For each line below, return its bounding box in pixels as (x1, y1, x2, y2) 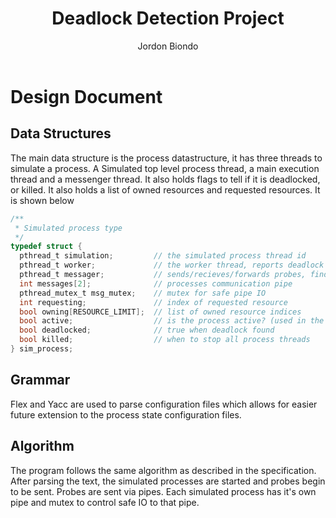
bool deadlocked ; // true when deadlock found (19, 325, 275, 336)
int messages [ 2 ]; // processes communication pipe (19, 278, 293, 289)
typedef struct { (10, 242, 83, 252)
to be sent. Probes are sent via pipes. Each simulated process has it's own (10, 485, 317, 497)
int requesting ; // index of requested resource (19, 297, 288, 307)
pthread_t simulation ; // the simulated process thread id (19, 251, 307, 261)
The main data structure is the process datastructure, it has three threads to (10, 152, 323, 164)
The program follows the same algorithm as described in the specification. (10, 464, 317, 476)
